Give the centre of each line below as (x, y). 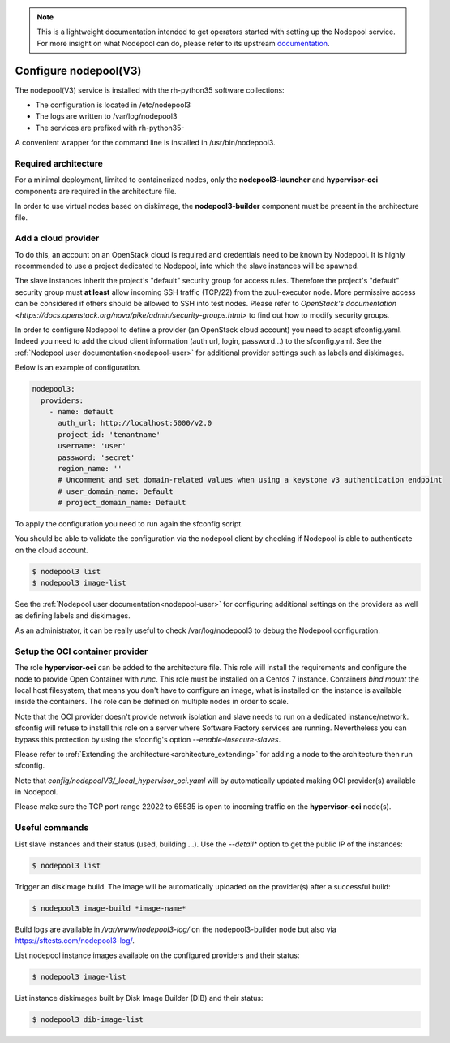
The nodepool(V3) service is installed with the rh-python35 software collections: (150, 90)
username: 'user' (92, 446)
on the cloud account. (51, 550)
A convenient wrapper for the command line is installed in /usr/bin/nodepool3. (145, 143)
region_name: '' (90, 468)
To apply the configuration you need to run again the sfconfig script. (129, 524)
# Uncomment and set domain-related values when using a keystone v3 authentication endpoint (250, 480)
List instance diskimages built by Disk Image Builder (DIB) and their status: (139, 998)
